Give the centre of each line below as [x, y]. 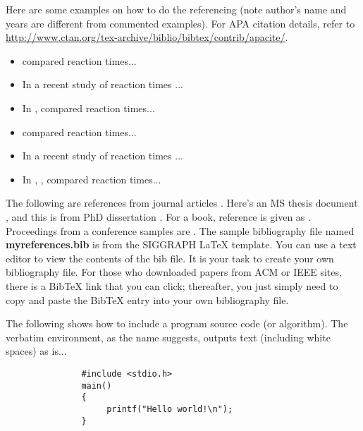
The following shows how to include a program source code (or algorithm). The [177, 323]
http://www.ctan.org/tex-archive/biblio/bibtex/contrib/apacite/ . [147, 37]
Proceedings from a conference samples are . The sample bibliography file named [180, 230]
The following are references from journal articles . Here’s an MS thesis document [182, 203]
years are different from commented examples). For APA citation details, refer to [180, 23]
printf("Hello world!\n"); [170, 409]
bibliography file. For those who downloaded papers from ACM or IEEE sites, [174, 272]
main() [97, 386]
